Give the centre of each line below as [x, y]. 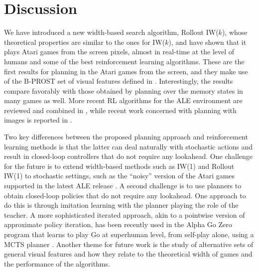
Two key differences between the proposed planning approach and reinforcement [126, 137]
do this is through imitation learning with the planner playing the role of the [121, 205]
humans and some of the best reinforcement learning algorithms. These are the [124, 61]
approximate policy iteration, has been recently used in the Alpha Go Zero [118, 224]
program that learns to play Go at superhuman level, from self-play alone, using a [129, 234]
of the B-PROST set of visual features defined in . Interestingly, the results [119, 81]
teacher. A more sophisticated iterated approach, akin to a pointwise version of [125, 214]
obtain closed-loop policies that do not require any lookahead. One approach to [125, 195]
